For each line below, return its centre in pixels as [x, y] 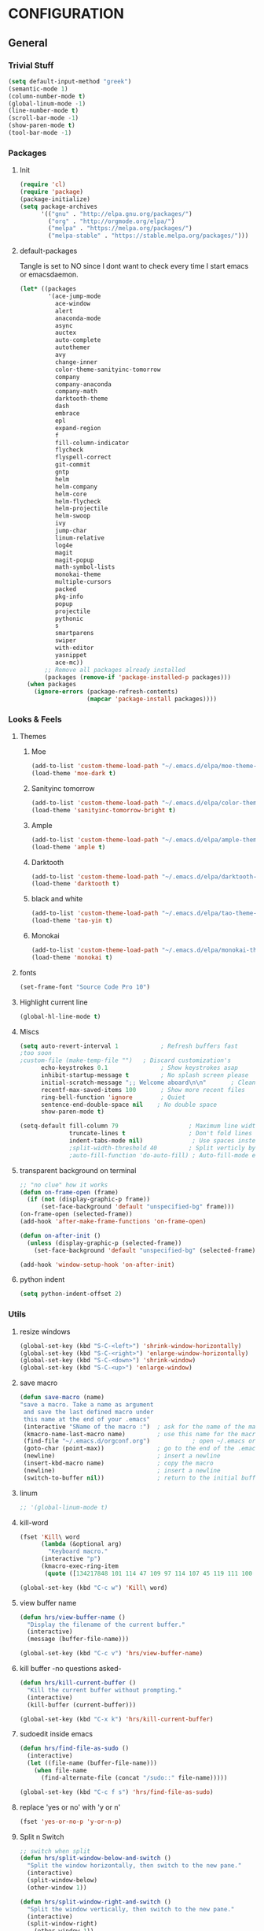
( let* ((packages [48, 289]
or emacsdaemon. [49, 275]
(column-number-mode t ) [47, 96]
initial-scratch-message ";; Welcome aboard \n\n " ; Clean [148, 1082]
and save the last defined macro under [88, 1412]
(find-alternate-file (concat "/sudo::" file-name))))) [134, 1777]
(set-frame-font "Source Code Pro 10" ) [85, 987]
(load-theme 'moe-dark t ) [73, 774]
